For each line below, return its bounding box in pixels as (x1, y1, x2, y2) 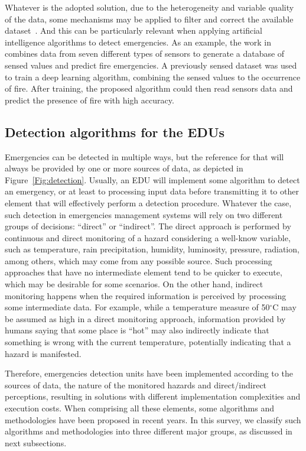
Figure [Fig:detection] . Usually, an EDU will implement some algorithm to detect (5, 173, 300, 186)
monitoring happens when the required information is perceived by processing (5, 289, 287, 301)
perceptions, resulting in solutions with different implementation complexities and (5, 390, 301, 403)
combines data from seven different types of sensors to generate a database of (5, 47, 285, 60)
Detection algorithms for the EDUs (5, 122, 225, 141)
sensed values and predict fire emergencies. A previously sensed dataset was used (5, 59, 297, 71)
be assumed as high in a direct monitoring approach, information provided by (5, 312, 286, 325)
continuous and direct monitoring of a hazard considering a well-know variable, (5, 231, 291, 244)
